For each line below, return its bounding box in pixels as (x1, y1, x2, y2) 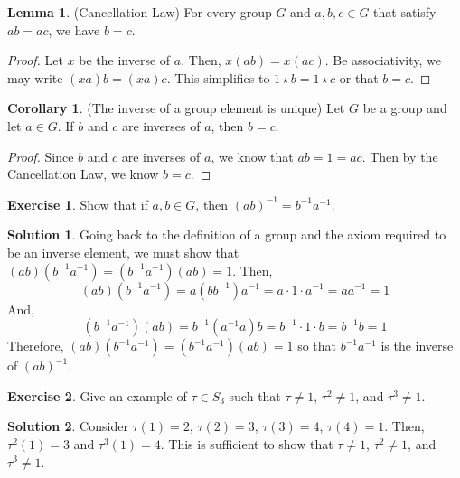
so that (297, 336, 337, 355)
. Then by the (361, 146, 438, 165)
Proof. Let (7, 51, 63, 70)
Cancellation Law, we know (7, 164, 159, 183)
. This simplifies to (166, 68, 270, 87)
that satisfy (373, 3, 437, 21)
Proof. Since (7, 146, 74, 165)
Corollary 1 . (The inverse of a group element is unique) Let (7, 98, 345, 117)
